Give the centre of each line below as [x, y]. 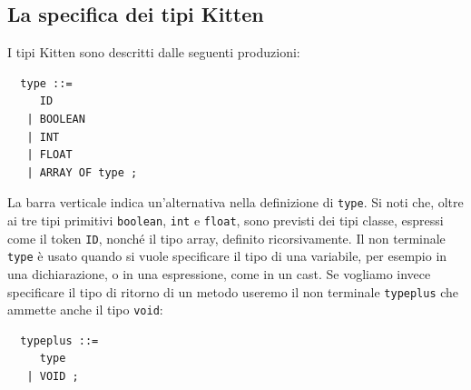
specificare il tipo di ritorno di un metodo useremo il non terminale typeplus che [233, 291]
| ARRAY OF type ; [82, 172]
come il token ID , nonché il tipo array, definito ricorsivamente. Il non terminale [226, 238]
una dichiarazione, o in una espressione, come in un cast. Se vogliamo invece [219, 273]
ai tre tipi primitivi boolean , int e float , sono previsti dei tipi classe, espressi [226, 220]
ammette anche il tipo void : [85, 310]
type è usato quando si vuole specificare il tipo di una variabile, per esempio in [227, 256]
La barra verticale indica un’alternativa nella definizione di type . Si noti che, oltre [235, 202]
